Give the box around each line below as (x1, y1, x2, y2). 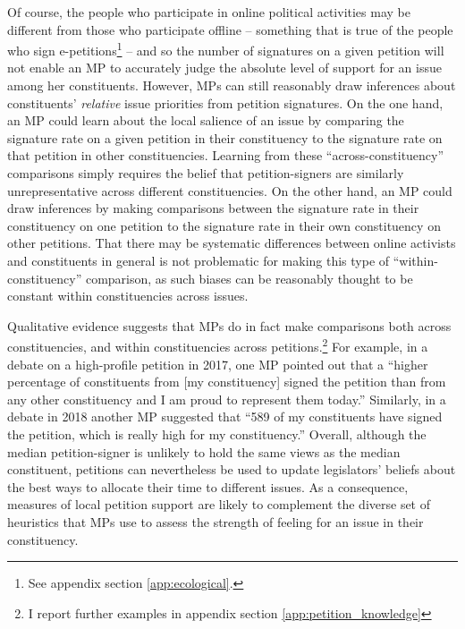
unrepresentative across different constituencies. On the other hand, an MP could (7, 181, 452, 200)
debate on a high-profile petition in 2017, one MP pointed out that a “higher (7, 354, 428, 373)
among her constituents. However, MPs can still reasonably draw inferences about (7, 76, 456, 95)
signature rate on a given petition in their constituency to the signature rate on (7, 128, 443, 147)
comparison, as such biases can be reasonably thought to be (85, 268, 413, 287)
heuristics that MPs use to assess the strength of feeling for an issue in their (7, 512, 424, 531)
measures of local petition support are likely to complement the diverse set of (7, 495, 431, 514)
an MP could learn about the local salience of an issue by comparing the (7, 111, 404, 130)
